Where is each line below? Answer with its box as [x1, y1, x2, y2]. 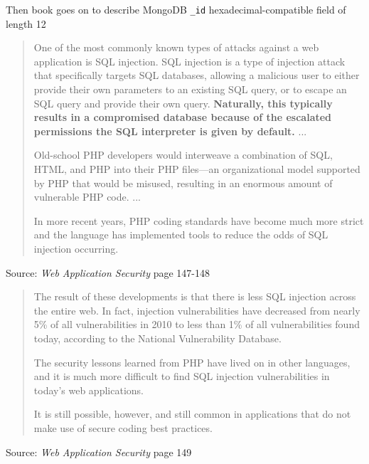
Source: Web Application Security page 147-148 [6, 265, 210, 280]
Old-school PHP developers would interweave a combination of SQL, [33, 147, 333, 162]
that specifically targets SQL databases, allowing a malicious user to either [33, 68, 360, 83]
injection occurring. [33, 241, 119, 255]
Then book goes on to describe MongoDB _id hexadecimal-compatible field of [6, 2, 346, 16]
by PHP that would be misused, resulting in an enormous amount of [33, 175, 333, 190]
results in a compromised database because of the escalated [33, 110, 332, 125]
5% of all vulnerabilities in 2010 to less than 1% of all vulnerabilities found [33, 317, 360, 332]
